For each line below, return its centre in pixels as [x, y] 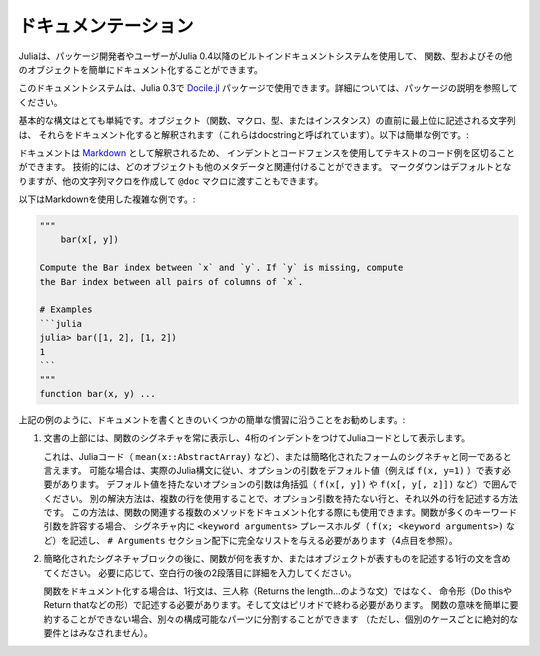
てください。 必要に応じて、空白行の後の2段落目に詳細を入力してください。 [200, 572]
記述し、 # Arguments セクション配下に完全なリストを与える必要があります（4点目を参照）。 [264, 540]
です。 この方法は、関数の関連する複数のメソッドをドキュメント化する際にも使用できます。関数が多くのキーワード [280, 512]
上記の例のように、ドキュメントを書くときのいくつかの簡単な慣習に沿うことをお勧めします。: [212, 419]
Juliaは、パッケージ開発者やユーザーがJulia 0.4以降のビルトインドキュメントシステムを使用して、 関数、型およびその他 [265, 56]
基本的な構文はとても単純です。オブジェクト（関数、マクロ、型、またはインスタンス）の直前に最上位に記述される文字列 [267, 121]
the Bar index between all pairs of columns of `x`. [171, 281]
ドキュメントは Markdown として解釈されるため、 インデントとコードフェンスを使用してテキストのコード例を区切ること [267, 152]
